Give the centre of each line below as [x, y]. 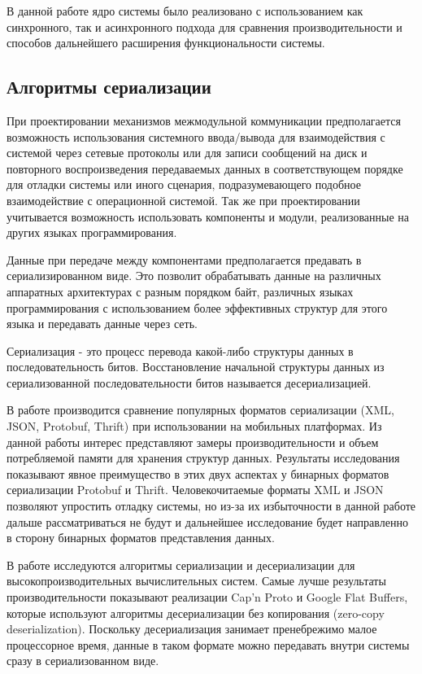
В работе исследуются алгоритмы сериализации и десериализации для [181, 565]
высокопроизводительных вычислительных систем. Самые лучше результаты [196, 581]
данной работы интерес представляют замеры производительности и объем [193, 442]
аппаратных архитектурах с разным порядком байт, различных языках [180, 291]
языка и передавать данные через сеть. [102, 324]
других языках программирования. [92, 232]
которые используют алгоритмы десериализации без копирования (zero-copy [196, 613]
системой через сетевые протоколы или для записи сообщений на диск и [187, 153]
